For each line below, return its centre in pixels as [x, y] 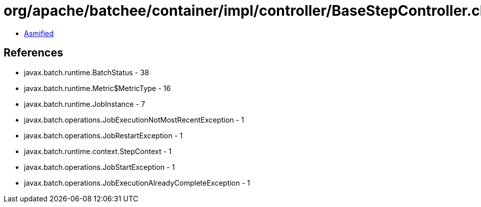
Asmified [39, 33]
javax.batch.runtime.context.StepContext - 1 [98, 151]
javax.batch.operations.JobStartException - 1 [99, 167]
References [33, 53]
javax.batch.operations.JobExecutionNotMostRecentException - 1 [134, 120]
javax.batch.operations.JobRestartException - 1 [104, 135]
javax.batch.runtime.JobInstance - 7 [85, 104]
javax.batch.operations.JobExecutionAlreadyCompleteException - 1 [137, 183]
